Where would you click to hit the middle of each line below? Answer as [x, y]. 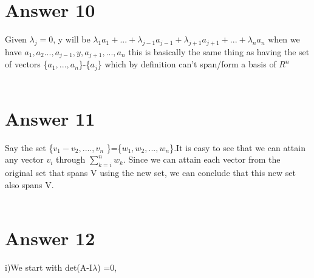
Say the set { [29, 147]
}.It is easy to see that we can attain [237, 147]
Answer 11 [50, 118]
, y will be [72, 39]
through [71, 159]
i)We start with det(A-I [49, 267]
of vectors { [26, 64]
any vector [24, 159]
